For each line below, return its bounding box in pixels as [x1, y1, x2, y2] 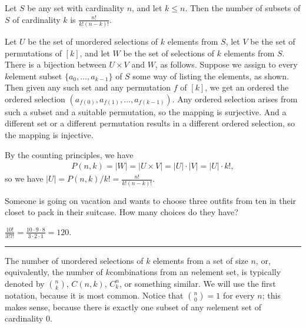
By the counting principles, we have [5, 148, 134, 160]
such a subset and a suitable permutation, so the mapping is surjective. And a [5, 105, 287, 118]
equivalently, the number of [5, 266, 103, 278]
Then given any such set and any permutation [5, 81, 171, 93]
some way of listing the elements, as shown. [132, 69, 289, 82]
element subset [9, 69, 62, 82]
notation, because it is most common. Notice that [5, 289, 184, 301]
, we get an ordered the [205, 81, 289, 93]
